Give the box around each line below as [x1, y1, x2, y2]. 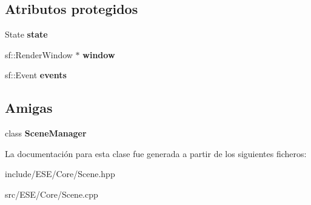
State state [5, 28, 48, 41]
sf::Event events [5, 69, 67, 81]
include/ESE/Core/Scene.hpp [5, 167, 115, 180]
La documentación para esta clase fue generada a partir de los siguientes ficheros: [5, 147, 307, 160]
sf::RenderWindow [5, 48, 73, 61]
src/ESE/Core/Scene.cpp [5, 187, 98, 200]
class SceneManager [5, 127, 87, 139]
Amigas [5, 98, 53, 117]
